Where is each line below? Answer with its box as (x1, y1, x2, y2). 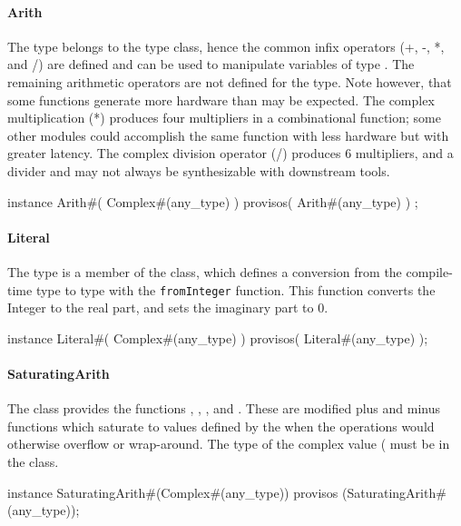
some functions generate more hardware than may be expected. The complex (7, 90, 435, 109)
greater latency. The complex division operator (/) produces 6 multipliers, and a (7, 144, 454, 163)
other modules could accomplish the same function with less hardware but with (7, 125, 449, 144)
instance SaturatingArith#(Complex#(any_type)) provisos (7, 482, 338, 501)
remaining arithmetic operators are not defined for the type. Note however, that (7, 72, 452, 91)
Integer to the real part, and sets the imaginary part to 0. (7, 298, 329, 317)
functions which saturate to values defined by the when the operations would (7, 416, 435, 435)
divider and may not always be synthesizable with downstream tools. (7, 161, 390, 180)
